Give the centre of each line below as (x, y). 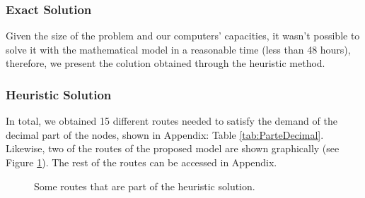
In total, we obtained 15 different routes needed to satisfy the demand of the (172, 121)
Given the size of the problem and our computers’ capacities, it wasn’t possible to (183, 36)
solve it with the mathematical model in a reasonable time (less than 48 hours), (178, 49)
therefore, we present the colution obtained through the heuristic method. (166, 63)
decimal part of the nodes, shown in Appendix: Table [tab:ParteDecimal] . (165, 134)
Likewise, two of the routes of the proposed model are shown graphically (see (173, 148)
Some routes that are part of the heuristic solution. (145, 186)
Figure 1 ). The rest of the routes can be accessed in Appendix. (141, 162)
